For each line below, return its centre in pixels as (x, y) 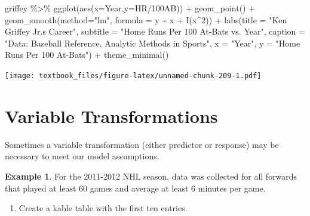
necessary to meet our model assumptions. (82, 156)
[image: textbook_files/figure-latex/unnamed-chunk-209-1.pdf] (133, 75)
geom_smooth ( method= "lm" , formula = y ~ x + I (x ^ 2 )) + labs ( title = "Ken (146, 19)
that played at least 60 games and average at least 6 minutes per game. (135, 188)
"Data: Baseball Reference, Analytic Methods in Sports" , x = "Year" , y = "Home (153, 43)
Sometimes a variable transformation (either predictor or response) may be (142, 144)
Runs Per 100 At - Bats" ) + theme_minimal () (87, 55)
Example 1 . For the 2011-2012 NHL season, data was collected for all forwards (151, 176)
